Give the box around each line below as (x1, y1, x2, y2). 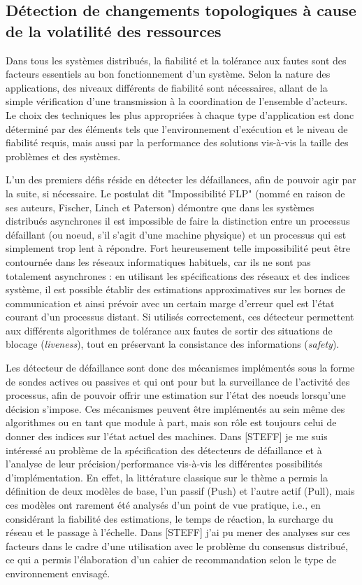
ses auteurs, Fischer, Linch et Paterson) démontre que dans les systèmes (6, 199, 314, 214)
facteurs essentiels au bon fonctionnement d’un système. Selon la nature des (6, 66, 331, 81)
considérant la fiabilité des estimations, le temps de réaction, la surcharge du (6, 511, 333, 526)
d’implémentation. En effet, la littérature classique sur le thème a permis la (6, 470, 328, 484)
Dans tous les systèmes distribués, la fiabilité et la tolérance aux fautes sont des (6, 52, 347, 67)
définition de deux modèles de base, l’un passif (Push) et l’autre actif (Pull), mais (6, 484, 355, 498)
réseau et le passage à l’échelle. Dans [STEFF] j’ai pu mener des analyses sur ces (6, 525, 351, 540)
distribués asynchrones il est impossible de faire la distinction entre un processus (6, 213, 350, 228)
